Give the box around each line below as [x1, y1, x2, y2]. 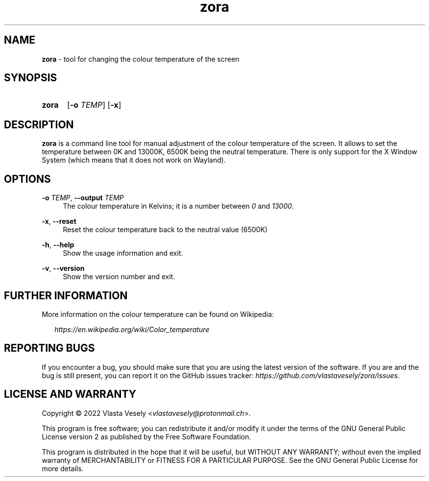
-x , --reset [42, 217, 76, 226]
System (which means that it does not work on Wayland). [42, 156, 226, 165]
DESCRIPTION [4, 118, 74, 131]
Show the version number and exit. [63, 272, 175, 281]
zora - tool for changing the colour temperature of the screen [42, 54, 239, 63]
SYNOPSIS [4, 72, 57, 84]
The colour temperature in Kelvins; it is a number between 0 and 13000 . [63, 202, 294, 211]
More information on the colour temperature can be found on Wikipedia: [42, 310, 274, 318]
